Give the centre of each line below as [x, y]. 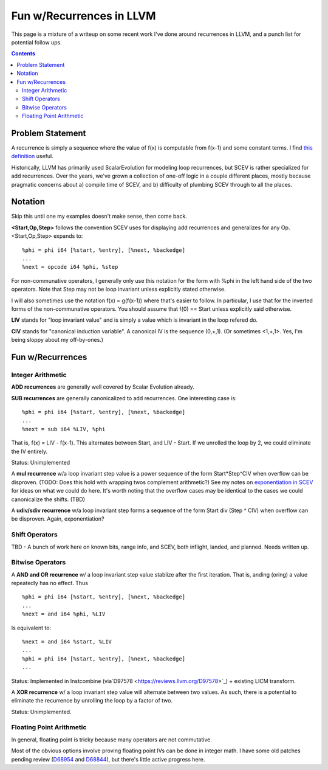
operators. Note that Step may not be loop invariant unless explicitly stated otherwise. [118, 290]
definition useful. [32, 156]
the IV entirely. [29, 451]
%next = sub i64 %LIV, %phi [64, 429]
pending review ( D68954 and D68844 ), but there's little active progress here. [108, 759]
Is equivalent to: [31, 628]
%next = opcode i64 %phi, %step [70, 267]
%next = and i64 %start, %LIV [67, 641]
